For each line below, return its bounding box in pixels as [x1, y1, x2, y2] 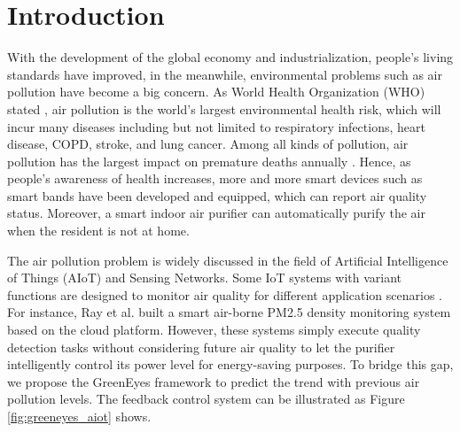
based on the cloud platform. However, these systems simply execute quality [7, 320, 421, 339]
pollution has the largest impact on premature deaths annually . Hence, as [7, 151, 411, 170]
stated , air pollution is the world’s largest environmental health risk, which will [7, 99, 441, 118]
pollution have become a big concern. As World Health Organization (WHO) [7, 82, 425, 101]
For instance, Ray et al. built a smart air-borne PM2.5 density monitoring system [7, 303, 451, 321]
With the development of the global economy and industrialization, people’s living [7, 48, 454, 66]
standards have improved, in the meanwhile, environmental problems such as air [7, 65, 442, 83]
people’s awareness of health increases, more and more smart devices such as [7, 169, 423, 188]
